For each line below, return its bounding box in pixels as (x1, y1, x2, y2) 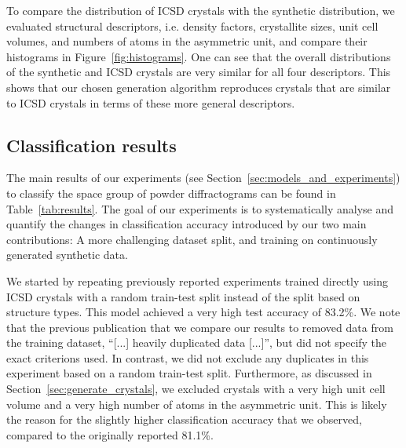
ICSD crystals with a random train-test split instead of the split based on (6, 288, 360, 304)
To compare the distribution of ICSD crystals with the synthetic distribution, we (6, 2, 395, 18)
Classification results (6, 133, 177, 157)
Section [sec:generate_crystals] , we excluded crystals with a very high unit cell (6, 381, 386, 397)
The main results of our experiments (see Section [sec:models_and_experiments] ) (6, 169, 401, 186)
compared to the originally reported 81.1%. (6, 426, 214, 443)
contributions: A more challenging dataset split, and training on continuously (6, 231, 378, 247)
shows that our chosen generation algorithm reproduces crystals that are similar (6, 78, 391, 95)
